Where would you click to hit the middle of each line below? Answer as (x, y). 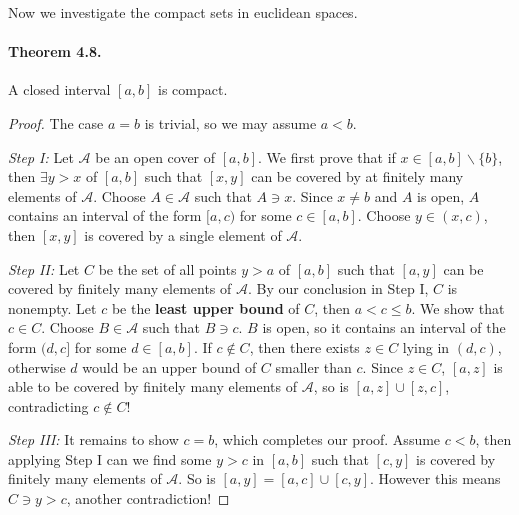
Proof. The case (56, 122)
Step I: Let (41, 156)
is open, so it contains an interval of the (384, 327)
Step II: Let (44, 268)
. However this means (435, 478)
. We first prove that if (327, 156)
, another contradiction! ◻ (148, 498)
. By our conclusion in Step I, (338, 288)
